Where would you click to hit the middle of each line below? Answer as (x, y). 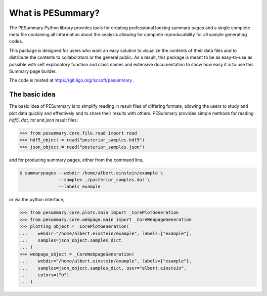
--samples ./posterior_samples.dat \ (104, 180)
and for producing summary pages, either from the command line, (76, 160)
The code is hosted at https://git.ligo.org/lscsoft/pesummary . (72, 80)
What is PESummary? (54, 13)
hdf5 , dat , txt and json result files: (44, 120)
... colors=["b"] (44, 275)
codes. (16, 42)
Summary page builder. (33, 71)
